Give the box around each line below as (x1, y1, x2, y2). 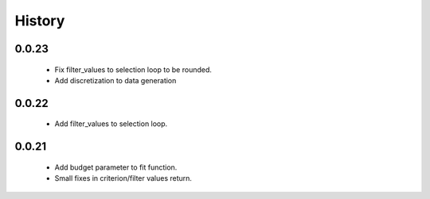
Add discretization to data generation (54, 75, 177, 85)
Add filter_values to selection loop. (54, 119, 168, 128)
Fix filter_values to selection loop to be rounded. (54, 64, 213, 75)
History (14, 12, 65, 29)
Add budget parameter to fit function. (54, 163, 178, 172)
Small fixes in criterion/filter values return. (54, 174, 193, 183)
